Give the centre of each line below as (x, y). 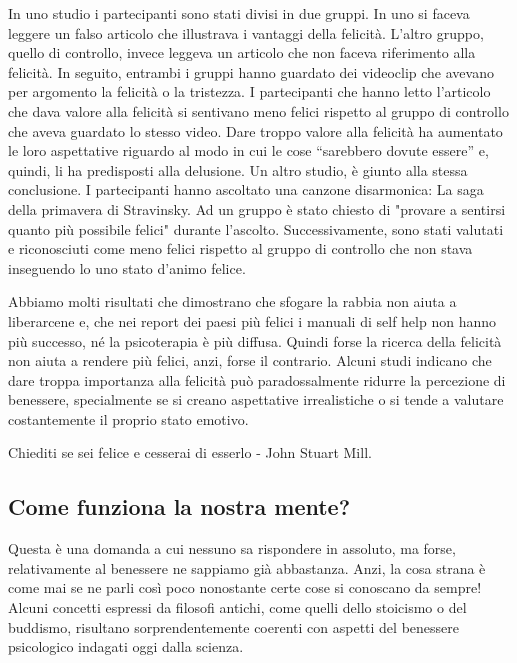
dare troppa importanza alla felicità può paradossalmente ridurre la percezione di (257, 379)
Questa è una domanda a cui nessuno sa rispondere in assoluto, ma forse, (232, 548)
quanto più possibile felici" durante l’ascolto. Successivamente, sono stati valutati (256, 228)
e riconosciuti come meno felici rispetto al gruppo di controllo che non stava (240, 248)
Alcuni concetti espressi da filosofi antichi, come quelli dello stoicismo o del (237, 607)
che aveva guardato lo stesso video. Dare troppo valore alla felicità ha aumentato (255, 130)
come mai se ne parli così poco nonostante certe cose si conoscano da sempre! (245, 587)
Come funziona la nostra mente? (179, 506)
